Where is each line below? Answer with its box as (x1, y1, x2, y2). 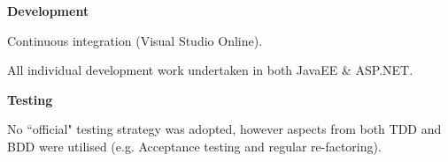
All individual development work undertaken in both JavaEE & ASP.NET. (7, 61, 413, 79)
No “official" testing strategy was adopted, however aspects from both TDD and (7, 120, 442, 138)
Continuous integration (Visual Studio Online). (7, 31, 263, 49)
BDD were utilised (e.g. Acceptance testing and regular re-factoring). (7, 136, 382, 155)
